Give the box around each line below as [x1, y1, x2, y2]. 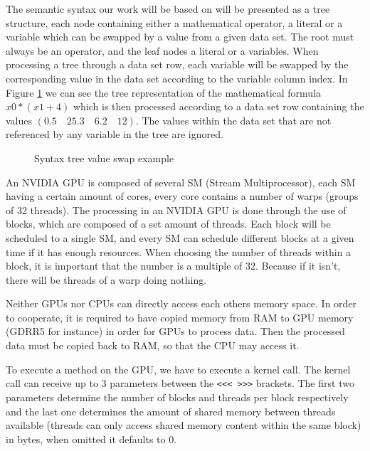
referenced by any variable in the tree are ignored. [6, 127, 223, 142]
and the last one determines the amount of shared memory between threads [6, 403, 336, 418]
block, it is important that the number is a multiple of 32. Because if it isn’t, [6, 258, 341, 273]
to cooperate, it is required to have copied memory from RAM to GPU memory [6, 309, 354, 324]
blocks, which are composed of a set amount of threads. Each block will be [6, 216, 331, 231]
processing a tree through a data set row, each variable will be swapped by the [6, 57, 349, 72]
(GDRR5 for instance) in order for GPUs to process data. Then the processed [6, 324, 345, 339]
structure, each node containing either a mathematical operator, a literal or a [6, 15, 343, 30]
